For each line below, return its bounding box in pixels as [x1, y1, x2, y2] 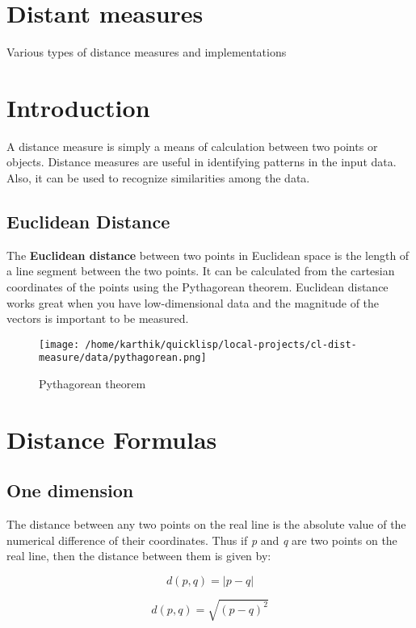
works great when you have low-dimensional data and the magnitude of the [6, 294, 380, 311]
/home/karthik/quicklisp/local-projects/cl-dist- [85, 338, 357, 350]
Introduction [6, 90, 150, 124]
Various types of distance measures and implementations [6, 44, 287, 61]
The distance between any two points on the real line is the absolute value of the [6, 516, 406, 533]
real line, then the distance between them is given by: [6, 547, 271, 564]
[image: [39, 338, 80, 350]
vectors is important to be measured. [6, 310, 189, 327]
